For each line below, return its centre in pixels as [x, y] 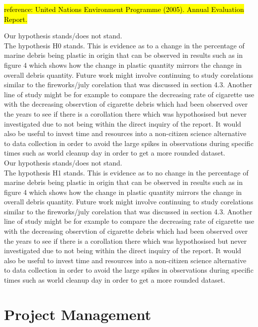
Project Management [78, 314]
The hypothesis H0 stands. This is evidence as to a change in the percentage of [124, 45]
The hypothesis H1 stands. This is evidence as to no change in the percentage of [126, 172]
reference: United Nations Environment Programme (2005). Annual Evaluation [124, 9]
